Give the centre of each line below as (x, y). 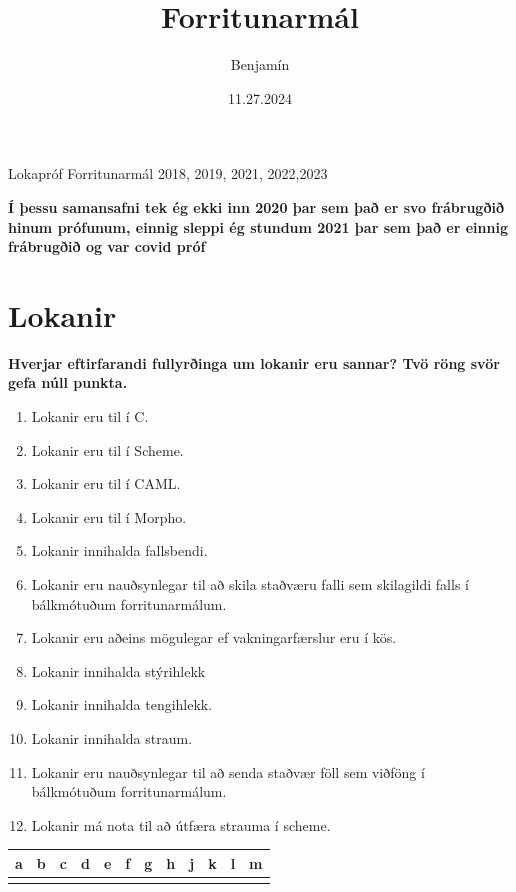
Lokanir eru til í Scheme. (107, 449)
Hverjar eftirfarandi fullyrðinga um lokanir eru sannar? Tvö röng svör (254, 362)
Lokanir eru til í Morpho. (109, 516)
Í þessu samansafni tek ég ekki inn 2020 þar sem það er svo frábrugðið (256, 206)
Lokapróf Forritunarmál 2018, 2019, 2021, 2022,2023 (168, 173)
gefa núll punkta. (68, 382)
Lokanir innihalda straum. (112, 737)
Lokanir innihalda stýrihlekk (118, 670)
